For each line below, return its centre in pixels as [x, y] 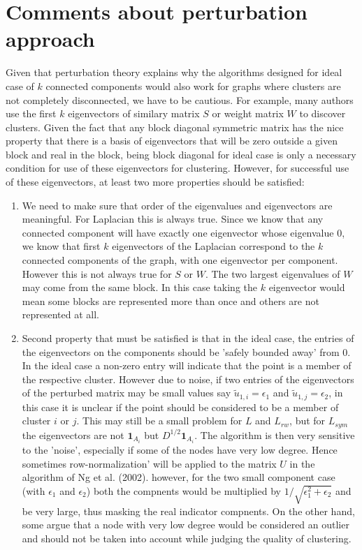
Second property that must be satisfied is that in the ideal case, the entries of [188, 338]
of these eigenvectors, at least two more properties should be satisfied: [155, 182]
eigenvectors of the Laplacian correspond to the [213, 246]
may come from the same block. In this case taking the [140, 287]
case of [20, 86]
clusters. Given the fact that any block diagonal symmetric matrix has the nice [175, 127]
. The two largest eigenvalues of [273, 273]
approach [50, 39]
